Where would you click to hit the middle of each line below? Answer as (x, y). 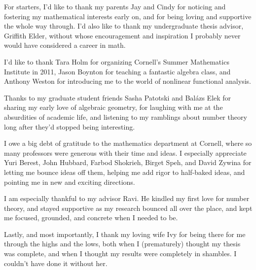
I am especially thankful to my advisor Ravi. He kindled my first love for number (127, 198)
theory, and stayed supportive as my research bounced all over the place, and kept (128, 208)
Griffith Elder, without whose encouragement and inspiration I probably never (122, 35)
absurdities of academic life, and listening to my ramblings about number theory (126, 117)
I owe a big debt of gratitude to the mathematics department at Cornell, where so (128, 143)
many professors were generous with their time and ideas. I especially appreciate (125, 152)
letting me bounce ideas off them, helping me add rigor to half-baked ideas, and (125, 172)
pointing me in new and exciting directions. (70, 182)
